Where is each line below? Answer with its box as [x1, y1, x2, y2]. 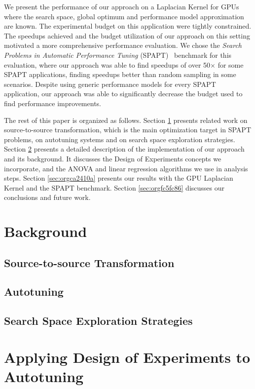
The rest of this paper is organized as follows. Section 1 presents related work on [4, 115, 248, 125]
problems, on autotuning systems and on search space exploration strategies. [4, 134, 235, 144]
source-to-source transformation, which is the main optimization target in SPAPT [4, 124, 252, 135]
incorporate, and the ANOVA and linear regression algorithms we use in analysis [4, 163, 248, 173]
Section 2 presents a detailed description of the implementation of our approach [4, 144, 245, 154]
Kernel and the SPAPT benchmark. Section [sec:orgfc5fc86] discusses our [4, 182, 225, 193]
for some [218, 59, 244, 70]
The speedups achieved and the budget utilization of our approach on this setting [4, 30, 250, 40]
